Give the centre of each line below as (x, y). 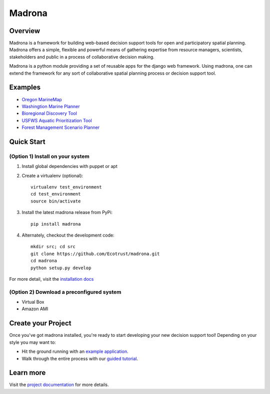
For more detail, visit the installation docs (51, 279)
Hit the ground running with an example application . (75, 351)
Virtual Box (33, 302)
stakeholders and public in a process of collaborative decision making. (82, 57)
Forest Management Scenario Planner (61, 127)
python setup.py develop (61, 268)
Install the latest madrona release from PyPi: (67, 213)
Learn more (27, 373)
